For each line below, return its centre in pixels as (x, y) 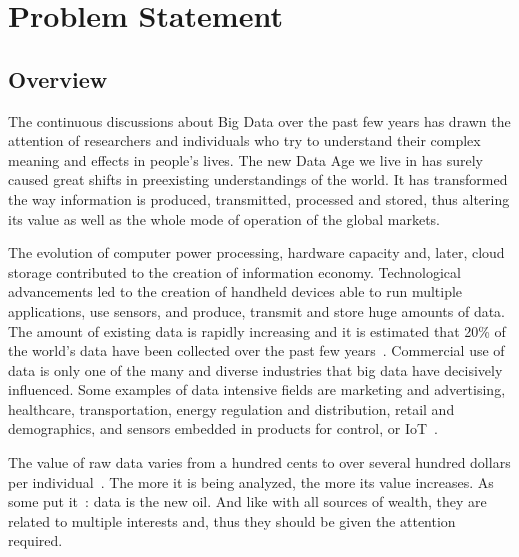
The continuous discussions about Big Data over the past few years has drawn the (259, 120)
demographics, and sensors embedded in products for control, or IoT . (223, 428)
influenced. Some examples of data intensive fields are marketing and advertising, (257, 389)
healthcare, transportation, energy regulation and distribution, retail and (231, 408)
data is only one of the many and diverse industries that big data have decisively (255, 369)
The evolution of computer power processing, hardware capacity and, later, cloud (256, 252)
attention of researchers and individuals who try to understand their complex (244, 140)
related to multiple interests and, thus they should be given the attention (232, 520)
